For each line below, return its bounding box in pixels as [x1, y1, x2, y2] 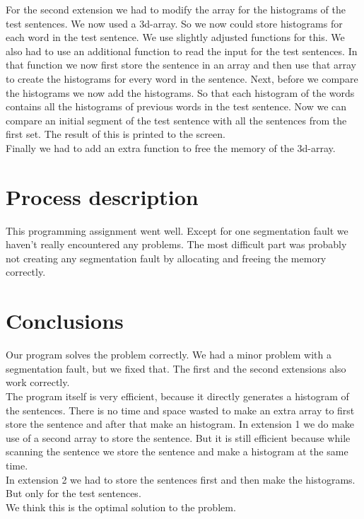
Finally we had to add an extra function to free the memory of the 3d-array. [6, 140, 336, 155]
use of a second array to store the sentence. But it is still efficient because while [6, 430, 351, 445]
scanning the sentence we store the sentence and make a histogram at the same [6, 444, 348, 459]
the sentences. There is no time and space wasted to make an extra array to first [6, 402, 355, 417]
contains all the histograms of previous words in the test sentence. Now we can [6, 99, 347, 114]
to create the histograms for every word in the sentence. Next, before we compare [6, 71, 358, 86]
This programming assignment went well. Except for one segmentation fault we [6, 223, 348, 238]
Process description [6, 182, 199, 211]
